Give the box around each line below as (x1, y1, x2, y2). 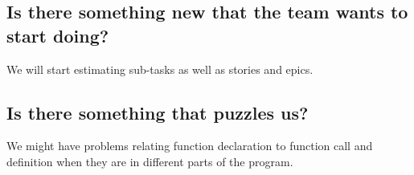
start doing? (6, 22, 109, 47)
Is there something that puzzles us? (6, 100, 309, 124)
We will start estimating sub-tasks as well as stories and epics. (6, 60, 314, 77)
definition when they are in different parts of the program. (6, 153, 293, 169)
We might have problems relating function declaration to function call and (6, 137, 373, 154)
